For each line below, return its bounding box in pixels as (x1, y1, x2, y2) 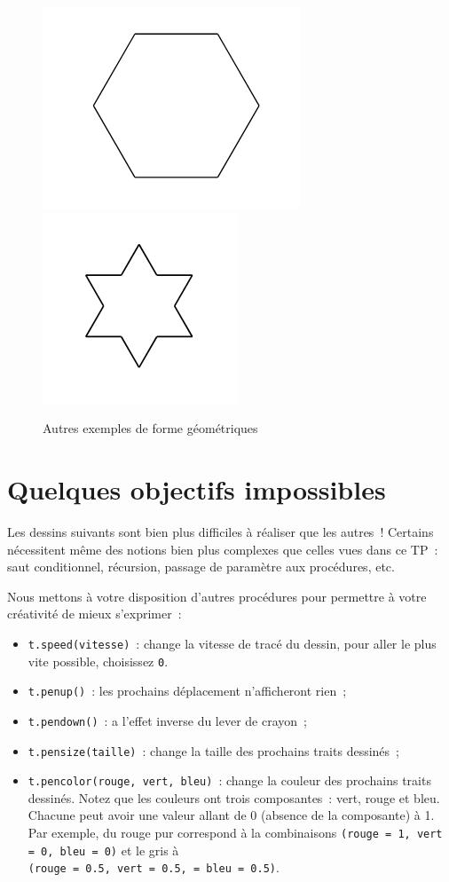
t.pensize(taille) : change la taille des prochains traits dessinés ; (28, 741, 399, 760)
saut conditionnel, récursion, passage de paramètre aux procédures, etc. (7, 557, 395, 576)
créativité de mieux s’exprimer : (7, 604, 182, 623)
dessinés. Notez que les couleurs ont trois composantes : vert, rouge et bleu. (28, 788, 440, 807)
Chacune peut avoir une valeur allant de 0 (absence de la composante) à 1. (28, 806, 435, 824)
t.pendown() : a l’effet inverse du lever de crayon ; (28, 711, 307, 729)
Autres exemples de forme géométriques (43, 419, 258, 437)
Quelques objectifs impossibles (7, 470, 386, 507)
